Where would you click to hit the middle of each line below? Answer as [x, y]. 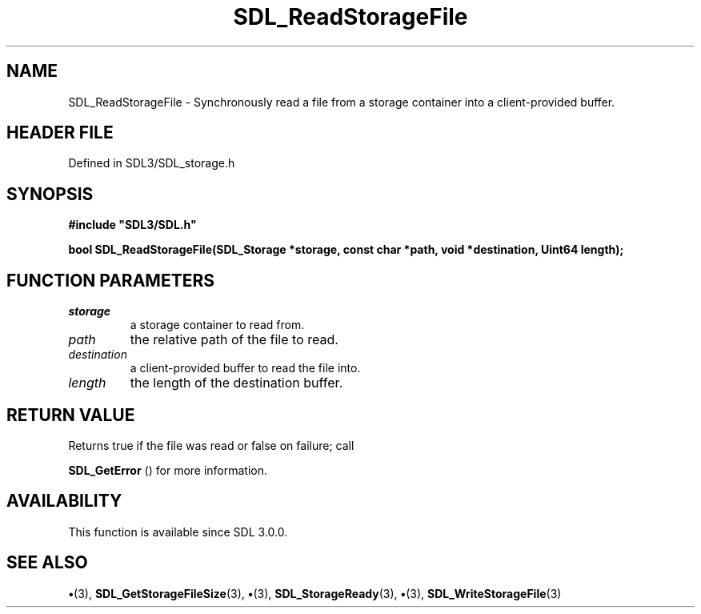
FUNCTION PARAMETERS [110, 280]
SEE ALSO [47, 563]
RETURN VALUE [71, 415]
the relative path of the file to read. [234, 340]
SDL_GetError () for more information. [168, 470]
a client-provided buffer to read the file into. [245, 368]
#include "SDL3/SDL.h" [132, 225]
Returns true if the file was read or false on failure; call [211, 445]
